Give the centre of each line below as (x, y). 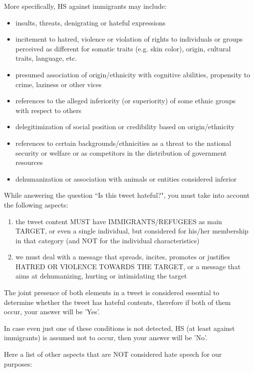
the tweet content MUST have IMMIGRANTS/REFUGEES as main (119, 221)
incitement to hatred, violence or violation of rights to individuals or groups (129, 39)
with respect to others (48, 110)
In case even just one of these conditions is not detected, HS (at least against (119, 328)
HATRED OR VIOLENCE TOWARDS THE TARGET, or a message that (128, 266)
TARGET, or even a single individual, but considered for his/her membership (132, 231)
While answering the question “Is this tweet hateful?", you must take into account (127, 195)
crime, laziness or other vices (58, 84)
